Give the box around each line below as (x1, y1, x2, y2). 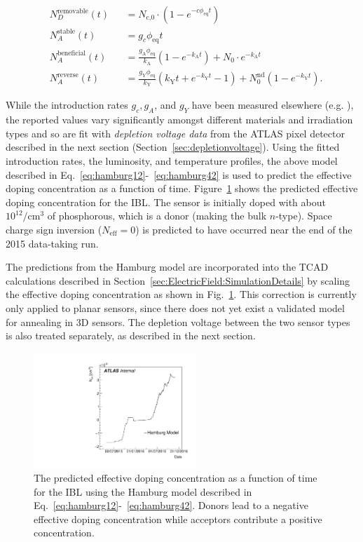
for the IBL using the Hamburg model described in (34, 484, 252, 499)
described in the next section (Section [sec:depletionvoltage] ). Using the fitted (6, 140, 340, 154)
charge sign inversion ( (6, 222, 102, 236)
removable (57, 7, 88, 15)
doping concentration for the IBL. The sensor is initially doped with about (6, 194, 326, 209)
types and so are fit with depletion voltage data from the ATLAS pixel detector (6, 126, 345, 140)
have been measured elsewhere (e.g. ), (191, 97, 354, 112)
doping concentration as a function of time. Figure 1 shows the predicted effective (6, 181, 358, 196)
